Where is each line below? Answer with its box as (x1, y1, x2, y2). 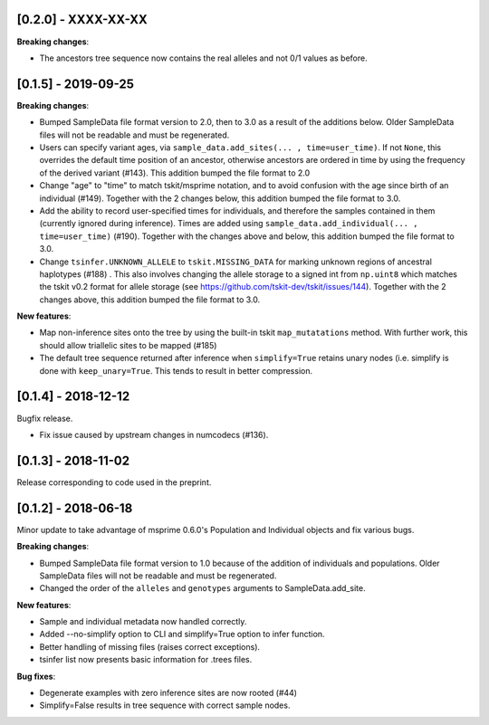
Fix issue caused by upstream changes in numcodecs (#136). (39, 429, 269, 440)
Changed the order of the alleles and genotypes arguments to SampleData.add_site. (39, 583, 366, 594)
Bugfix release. (16, 413, 73, 424)
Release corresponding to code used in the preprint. (16, 476, 212, 488)
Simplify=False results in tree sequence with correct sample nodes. (39, 700, 291, 711)
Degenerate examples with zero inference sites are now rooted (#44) (39, 688, 298, 699)
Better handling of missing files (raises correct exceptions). (39, 641, 261, 652)
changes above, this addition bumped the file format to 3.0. (39, 294, 261, 305)
